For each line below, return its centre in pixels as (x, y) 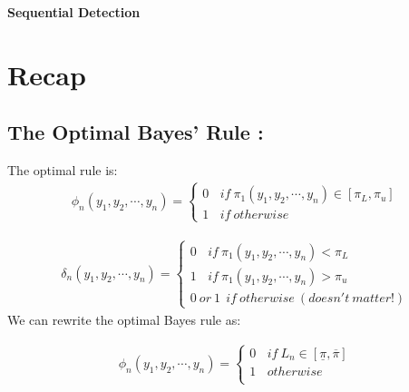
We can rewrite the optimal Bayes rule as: (124, 319)
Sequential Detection (74, 12)
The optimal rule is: (63, 170)
